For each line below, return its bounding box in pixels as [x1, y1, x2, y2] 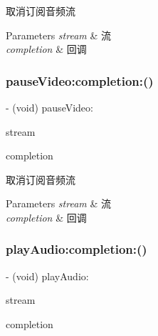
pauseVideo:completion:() [6, 71, 154, 89]
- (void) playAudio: [6, 268, 89, 283]
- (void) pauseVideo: [6, 100, 93, 114]
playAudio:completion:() [6, 240, 147, 258]
